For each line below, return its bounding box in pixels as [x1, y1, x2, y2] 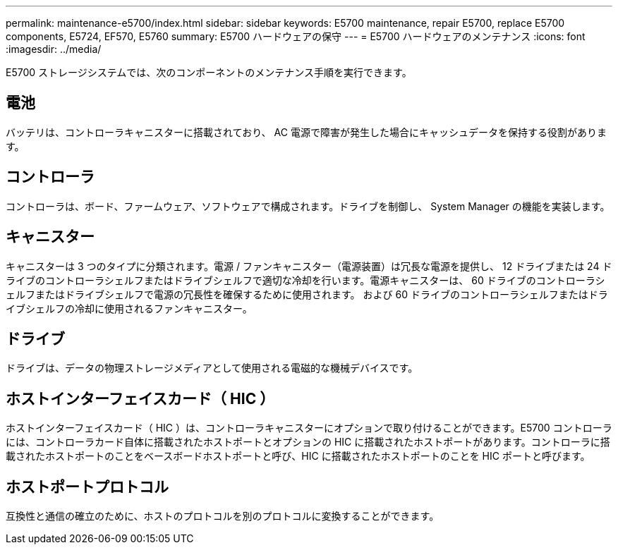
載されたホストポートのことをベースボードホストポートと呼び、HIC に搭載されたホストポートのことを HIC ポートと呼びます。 [6, 450, 590, 463]
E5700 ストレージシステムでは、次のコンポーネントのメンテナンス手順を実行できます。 [6, 66, 412, 78]
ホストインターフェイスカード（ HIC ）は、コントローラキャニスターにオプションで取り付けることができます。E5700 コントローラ [6, 422, 612, 434]
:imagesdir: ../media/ [6, 43, 102, 55]
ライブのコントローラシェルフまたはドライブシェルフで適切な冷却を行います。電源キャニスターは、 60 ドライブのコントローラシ [6, 274, 605, 286]
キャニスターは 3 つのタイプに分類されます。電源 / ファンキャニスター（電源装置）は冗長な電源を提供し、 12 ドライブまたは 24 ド [6, 259, 612, 272]
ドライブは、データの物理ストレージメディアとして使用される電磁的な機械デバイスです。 [6, 362, 418, 374]
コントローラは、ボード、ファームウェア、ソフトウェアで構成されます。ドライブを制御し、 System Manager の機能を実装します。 [6, 200, 610, 212]
